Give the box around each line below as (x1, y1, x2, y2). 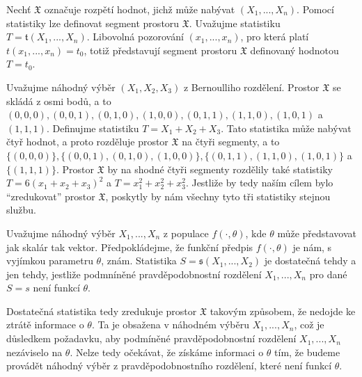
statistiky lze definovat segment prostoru (6, 15, 180, 30)
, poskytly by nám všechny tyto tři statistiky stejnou (105, 188, 331, 203)
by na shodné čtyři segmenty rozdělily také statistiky (107, 161, 333, 176)
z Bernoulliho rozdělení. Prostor (183, 79, 320, 94)
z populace (163, 225, 209, 240)
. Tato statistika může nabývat (221, 120, 352, 135)
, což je (294, 317, 324, 332)
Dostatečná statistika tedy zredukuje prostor (6, 303, 197, 318)
